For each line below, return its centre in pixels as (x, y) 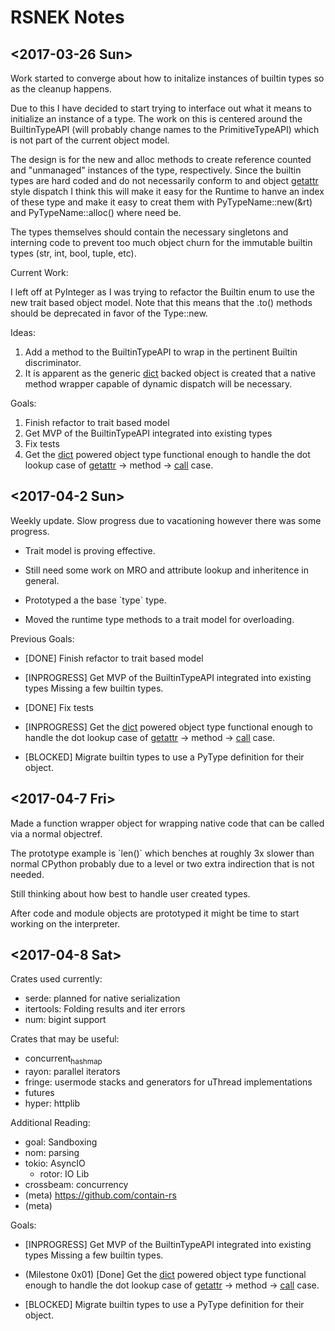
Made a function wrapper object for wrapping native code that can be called (167, 823)
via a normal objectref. (56, 833)
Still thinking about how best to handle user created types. (130, 893)
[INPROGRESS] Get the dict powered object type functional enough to (168, 727)
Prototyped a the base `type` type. (95, 600)
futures (39, 1093)
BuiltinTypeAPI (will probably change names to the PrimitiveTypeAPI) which (165, 129)
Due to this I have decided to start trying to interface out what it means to (161, 108)
